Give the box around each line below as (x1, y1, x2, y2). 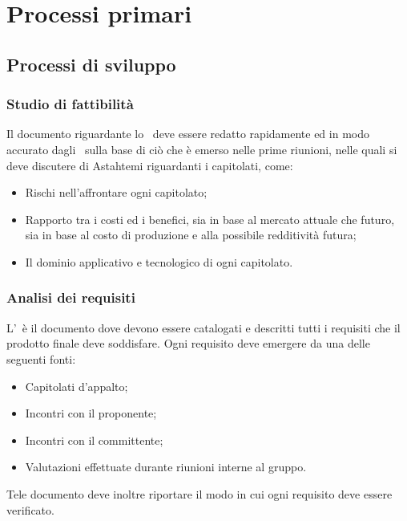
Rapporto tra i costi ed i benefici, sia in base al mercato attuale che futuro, (25, 210, 395, 227)
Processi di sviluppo (6, 51, 176, 76)
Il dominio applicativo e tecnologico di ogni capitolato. (25, 253, 293, 270)
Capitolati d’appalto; (25, 377, 128, 394)
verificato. (6, 501, 54, 518)
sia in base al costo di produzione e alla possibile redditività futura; (25, 226, 357, 243)
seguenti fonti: (6, 350, 76, 367)
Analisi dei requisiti (6, 287, 135, 307)
